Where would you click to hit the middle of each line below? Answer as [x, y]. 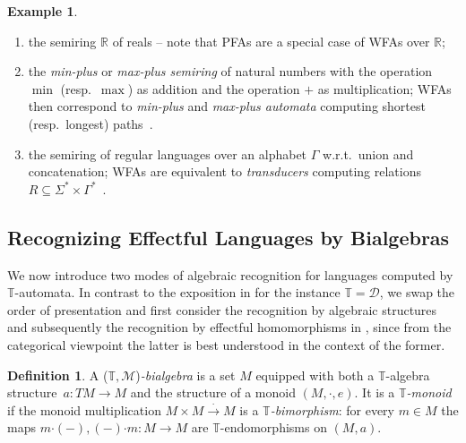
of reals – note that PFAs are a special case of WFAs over [271, 41]
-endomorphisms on [273, 427]
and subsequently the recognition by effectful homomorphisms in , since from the [229, 327]
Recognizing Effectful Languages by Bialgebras [229, 237]
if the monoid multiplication [84, 409]
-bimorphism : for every [332, 409]
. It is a [375, 392]
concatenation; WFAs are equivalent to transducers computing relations [224, 171]
